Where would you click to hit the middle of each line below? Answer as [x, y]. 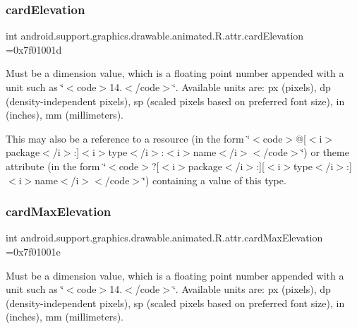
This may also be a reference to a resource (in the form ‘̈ [128, 138]
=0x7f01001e [33, 251]
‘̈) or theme [325, 152]
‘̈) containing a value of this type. [214, 180]
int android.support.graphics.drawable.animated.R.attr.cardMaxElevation [164, 238]
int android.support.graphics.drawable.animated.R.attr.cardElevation [155, 36]
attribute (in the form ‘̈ [56, 166]
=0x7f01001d [34, 49]
